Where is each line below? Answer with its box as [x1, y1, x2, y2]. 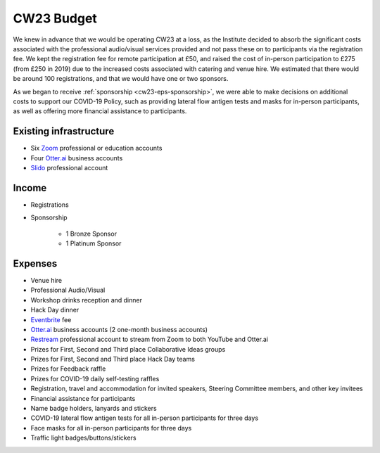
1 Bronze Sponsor [65, 229, 118, 238]
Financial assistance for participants [30, 394, 136, 402]
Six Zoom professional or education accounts [30, 144, 163, 153]
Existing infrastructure [13, 125, 115, 137]
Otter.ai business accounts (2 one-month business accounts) [30, 325, 208, 333]
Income [13, 181, 47, 193]
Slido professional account [30, 163, 108, 172]
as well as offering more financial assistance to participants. [13, 107, 187, 115]
